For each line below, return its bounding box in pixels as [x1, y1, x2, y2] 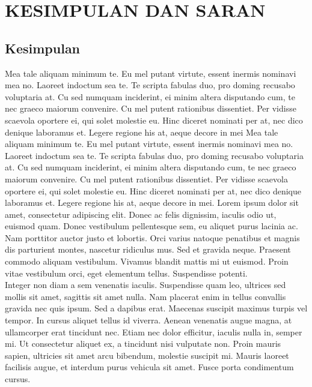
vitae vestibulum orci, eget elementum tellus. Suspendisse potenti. [5, 266, 248, 279]
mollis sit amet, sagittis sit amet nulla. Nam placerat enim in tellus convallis [5, 290, 286, 302]
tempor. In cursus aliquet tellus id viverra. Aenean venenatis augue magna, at [5, 314, 292, 326]
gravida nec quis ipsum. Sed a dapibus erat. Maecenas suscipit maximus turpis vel [5, 302, 308, 314]
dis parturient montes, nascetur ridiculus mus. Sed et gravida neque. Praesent [5, 243, 291, 256]
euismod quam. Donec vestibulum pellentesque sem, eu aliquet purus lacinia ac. [5, 220, 298, 232]
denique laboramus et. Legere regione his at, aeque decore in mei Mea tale [5, 125, 278, 138]
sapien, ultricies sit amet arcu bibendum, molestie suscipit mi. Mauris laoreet [5, 349, 289, 361]
